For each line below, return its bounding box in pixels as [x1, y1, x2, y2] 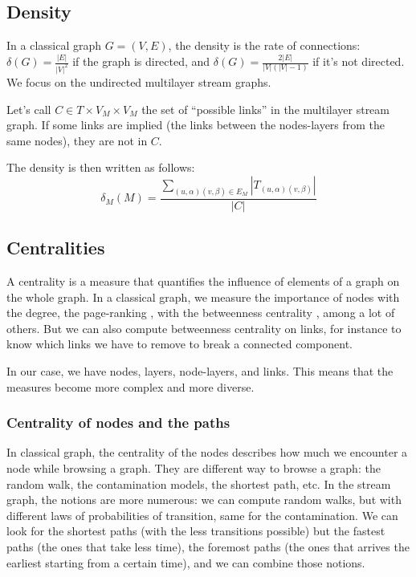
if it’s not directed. [312, 53, 405, 70]
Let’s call [6, 100, 51, 117]
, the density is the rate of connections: [168, 37, 361, 54]
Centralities [6, 235, 105, 260]
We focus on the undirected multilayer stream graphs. [6, 73, 271, 90]
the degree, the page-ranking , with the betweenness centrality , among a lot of [6, 304, 395, 321]
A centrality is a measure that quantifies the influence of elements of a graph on [6, 273, 400, 290]
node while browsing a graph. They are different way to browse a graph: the [6, 460, 381, 477]
